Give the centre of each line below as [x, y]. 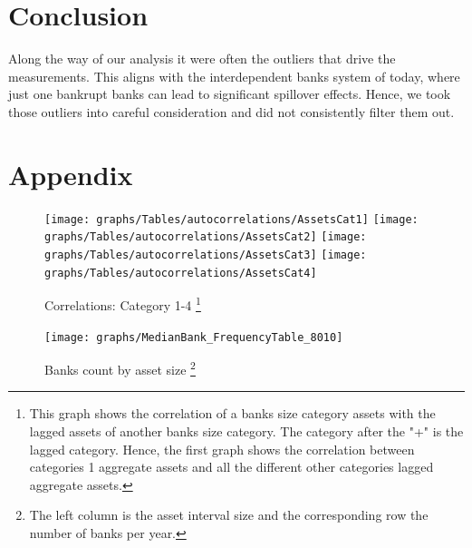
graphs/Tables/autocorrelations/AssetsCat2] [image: [206, 237]
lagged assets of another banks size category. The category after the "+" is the [246, 431]
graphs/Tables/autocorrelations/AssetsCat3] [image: [206, 254]
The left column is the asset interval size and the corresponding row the [229, 515]
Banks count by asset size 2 [120, 368]
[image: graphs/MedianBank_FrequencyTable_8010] [194, 337]
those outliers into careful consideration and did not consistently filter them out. [231, 111]
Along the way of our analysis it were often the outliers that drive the [202, 59]
